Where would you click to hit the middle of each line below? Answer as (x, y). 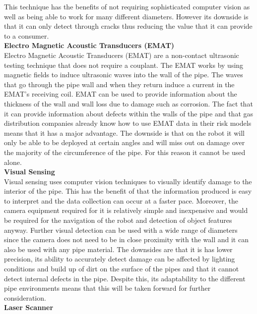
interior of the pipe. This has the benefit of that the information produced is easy (128, 191)
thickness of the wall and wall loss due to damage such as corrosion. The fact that (128, 103)
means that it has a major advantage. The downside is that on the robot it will (124, 132)
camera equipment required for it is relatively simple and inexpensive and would (126, 210)
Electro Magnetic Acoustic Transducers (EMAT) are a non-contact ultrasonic (122, 55)
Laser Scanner (29, 307)
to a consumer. (27, 35)
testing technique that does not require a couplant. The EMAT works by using (124, 65)
